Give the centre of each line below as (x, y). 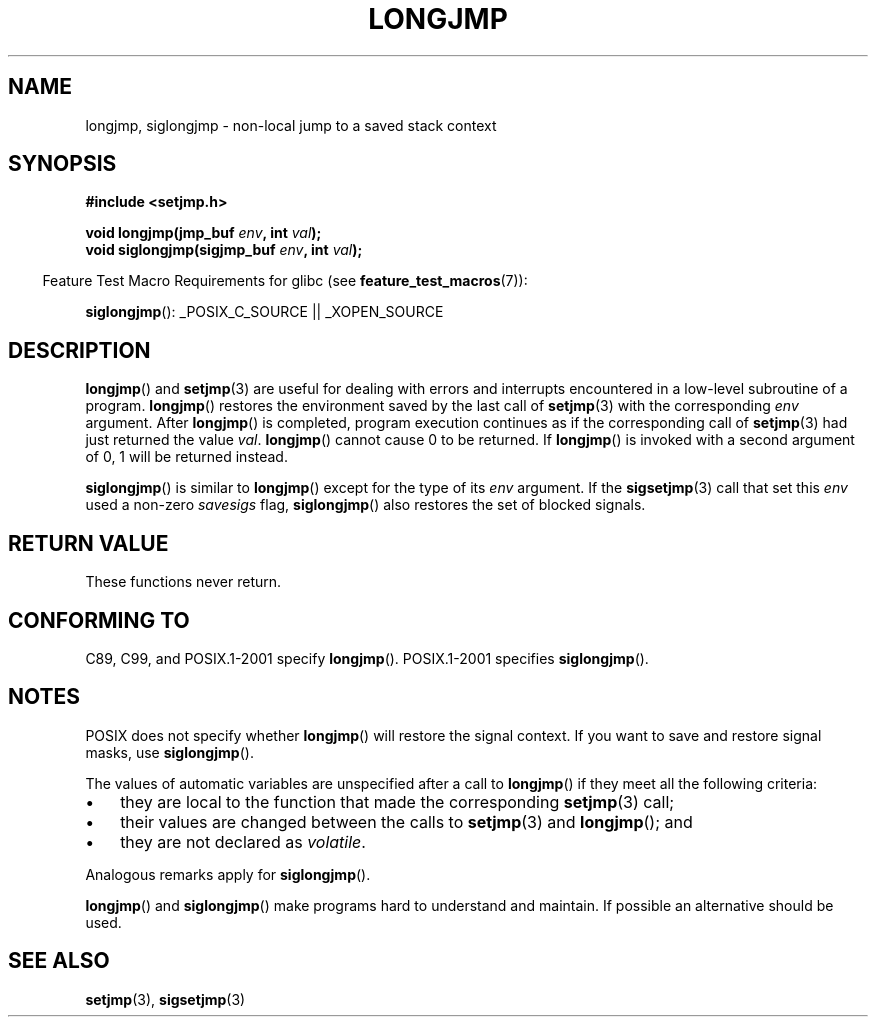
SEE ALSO (59, 961)
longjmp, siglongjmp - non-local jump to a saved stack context (291, 125)
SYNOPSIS (62, 164)
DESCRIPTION (79, 350)
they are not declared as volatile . (243, 841)
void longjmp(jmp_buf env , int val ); (203, 233)
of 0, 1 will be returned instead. (186, 457)
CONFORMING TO (99, 620)
